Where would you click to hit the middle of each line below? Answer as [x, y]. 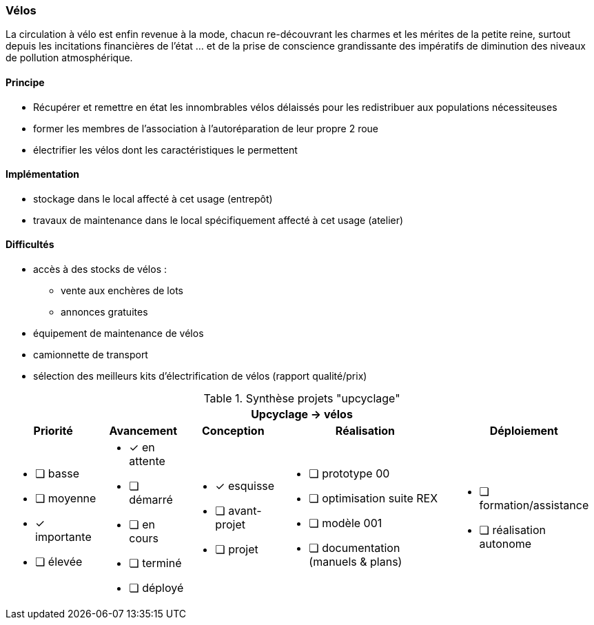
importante [63, 537]
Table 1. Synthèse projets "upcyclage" [302, 399]
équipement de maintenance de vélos [119, 334]
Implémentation [43, 174]
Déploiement [524, 431]
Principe [25, 82]
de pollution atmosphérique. [69, 58]
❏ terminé [155, 563]
